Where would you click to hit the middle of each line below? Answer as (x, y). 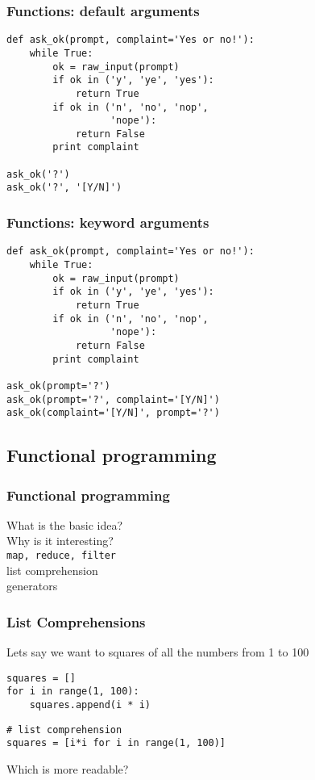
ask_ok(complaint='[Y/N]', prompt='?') (113, 413)
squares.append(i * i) (90, 705)
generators (32, 586)
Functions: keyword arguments (108, 222)
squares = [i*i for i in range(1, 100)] (116, 743)
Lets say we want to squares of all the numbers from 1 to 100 (158, 652)
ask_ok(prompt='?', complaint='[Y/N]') (113, 399)
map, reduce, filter (62, 556)
